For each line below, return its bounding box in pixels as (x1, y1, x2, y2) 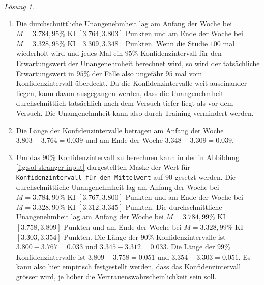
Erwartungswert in (16, 68, 74, 78)
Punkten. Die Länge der (64, 231, 139, 242)
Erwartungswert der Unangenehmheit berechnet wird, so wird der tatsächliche (16, 57, 260, 68)
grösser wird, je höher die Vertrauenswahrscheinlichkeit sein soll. (16, 271, 217, 281)
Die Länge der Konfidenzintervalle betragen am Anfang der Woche (16, 124, 224, 135)
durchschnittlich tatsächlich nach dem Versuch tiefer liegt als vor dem (16, 98, 233, 108)
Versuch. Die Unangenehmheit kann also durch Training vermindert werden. (16, 107, 254, 118)
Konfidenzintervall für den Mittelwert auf (16, 171, 163, 182)
